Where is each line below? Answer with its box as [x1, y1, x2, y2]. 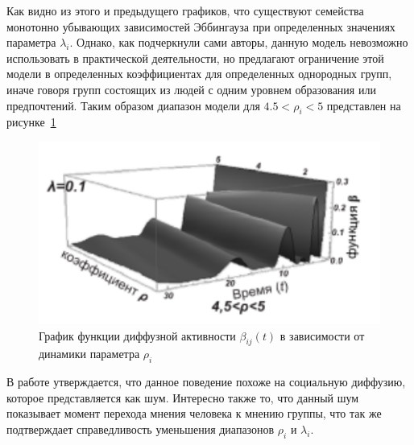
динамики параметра [39, 345, 140, 362]
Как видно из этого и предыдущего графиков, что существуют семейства [6, 2, 364, 19]
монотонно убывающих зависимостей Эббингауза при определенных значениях [6, 18, 395, 35]
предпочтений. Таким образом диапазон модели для [6, 97, 260, 113]
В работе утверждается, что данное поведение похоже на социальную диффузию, [6, 373, 406, 390]
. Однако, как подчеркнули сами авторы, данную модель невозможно [69, 34, 408, 51]
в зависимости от [279, 327, 365, 344]
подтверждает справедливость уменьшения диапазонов [6, 420, 275, 437]
